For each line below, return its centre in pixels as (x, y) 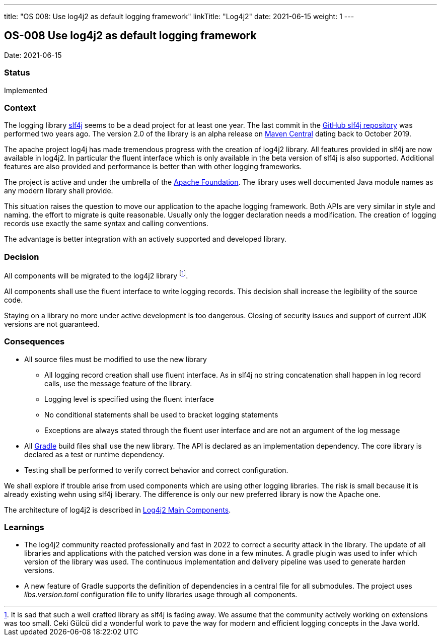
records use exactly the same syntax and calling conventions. (106, 224)
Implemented (26, 90)
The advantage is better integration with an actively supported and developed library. (145, 239)
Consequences (34, 342)
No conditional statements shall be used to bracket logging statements (161, 414)
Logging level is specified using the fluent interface (129, 399)
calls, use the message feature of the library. (118, 383)
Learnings (24, 527)
